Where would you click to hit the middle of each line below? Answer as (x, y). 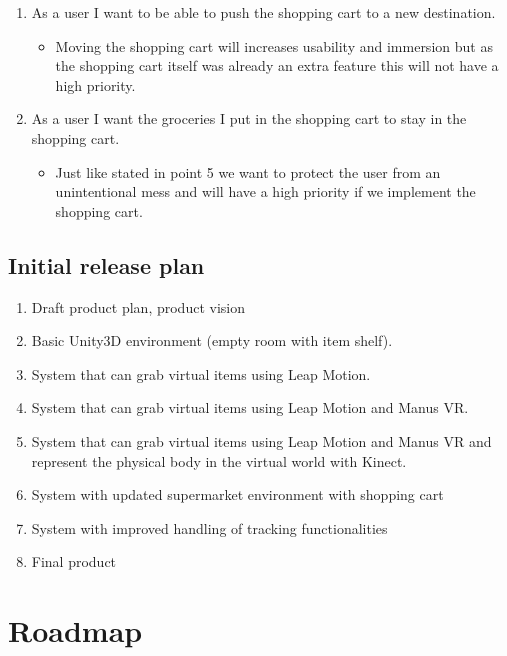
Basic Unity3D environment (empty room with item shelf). (212, 340)
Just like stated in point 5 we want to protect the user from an (248, 171)
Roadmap (75, 630)
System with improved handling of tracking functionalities (209, 527)
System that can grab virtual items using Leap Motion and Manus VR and (261, 440)
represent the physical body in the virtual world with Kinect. (219, 460)
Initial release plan (106, 264)
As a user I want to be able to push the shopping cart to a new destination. (263, 12)
